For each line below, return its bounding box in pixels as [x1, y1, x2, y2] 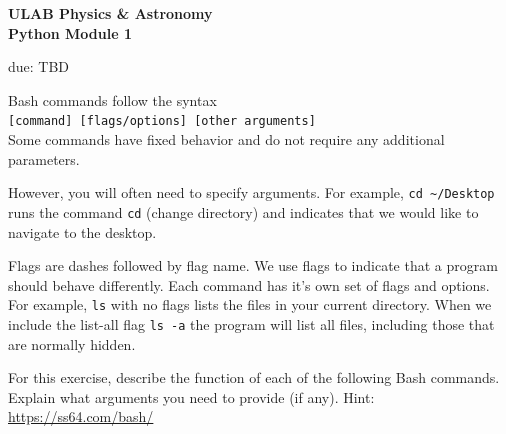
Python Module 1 [8, 22, 132, 43]
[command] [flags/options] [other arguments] [8, 114, 316, 129]
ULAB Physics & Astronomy [8, 3, 213, 23]
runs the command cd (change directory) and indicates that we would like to [8, 201, 479, 222]
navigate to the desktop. [8, 221, 157, 242]
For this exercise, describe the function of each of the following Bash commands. [8, 367, 500, 388]
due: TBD [8, 56, 70, 77]
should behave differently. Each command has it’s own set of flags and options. [8, 274, 490, 295]
